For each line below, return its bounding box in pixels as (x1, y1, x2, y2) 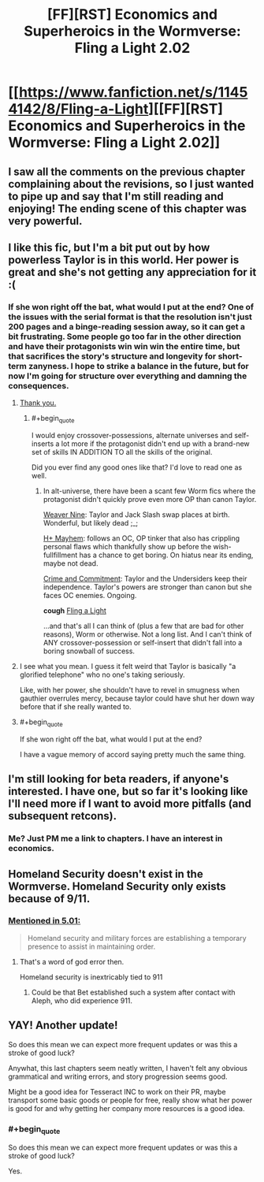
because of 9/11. (8, 892, 91, 905)
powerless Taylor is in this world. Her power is (8, 253, 240, 266)
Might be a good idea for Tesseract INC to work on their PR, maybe (8, 1087, 226, 1096)
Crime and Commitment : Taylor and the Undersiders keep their (43, 574, 247, 584)
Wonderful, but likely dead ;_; (43, 519, 139, 528)
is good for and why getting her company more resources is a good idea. (8, 1103, 245, 1113)
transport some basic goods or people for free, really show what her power (8, 1095, 252, 1105)
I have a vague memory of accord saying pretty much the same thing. (19, 749, 246, 759)
